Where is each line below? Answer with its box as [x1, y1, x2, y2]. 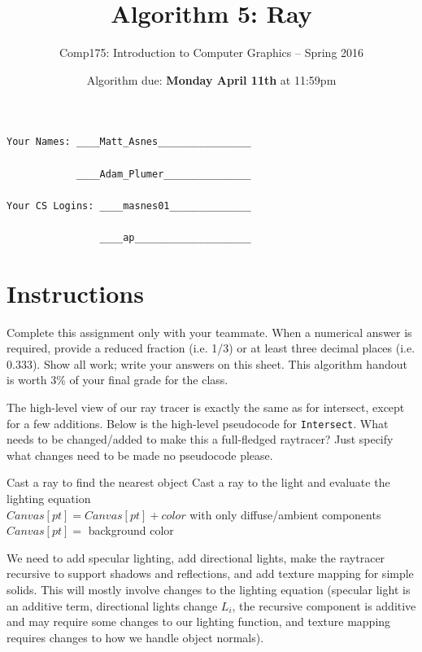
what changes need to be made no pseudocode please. [7, 446, 273, 463]
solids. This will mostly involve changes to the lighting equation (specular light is [7, 580, 411, 597]
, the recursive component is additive [232, 597, 416, 614]
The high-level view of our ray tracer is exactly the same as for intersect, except [7, 398, 405, 415]
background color [88, 522, 174, 539]
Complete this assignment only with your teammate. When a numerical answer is [7, 323, 412, 340]
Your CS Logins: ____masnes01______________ [7, 199, 251, 212]
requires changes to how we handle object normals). [7, 628, 264, 645]
